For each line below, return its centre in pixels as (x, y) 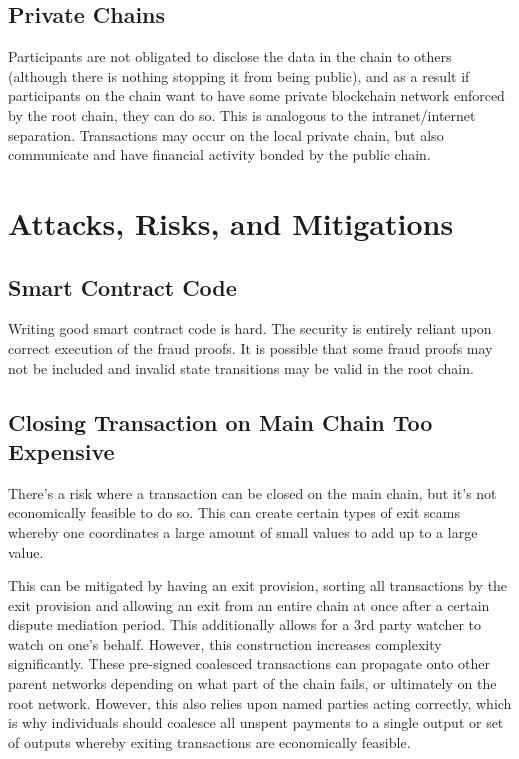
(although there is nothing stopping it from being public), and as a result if (239, 75)
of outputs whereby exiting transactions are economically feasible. (209, 741)
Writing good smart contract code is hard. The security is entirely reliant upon (250, 328)
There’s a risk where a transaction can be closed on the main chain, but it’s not (252, 492)
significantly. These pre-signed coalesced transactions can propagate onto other (249, 663)
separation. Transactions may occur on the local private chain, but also (226, 134)
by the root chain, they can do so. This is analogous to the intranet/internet (242, 114)
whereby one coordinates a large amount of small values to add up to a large (243, 531)
